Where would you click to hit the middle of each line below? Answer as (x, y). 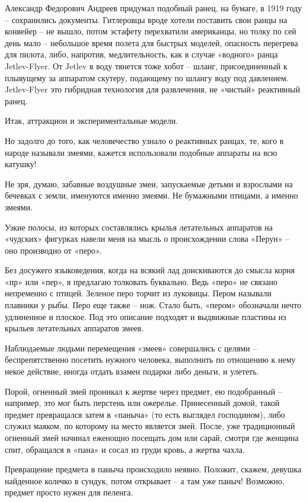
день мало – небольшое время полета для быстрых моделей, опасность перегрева (151, 42)
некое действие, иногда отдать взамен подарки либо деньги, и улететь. (132, 371)
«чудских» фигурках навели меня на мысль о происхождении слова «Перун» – (147, 239)
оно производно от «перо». (53, 250)
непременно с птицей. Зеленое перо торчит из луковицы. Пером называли (138, 293)
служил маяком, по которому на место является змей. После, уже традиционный (150, 426)
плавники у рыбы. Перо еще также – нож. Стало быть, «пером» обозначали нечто (153, 305)
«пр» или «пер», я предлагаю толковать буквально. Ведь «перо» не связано (141, 281)
